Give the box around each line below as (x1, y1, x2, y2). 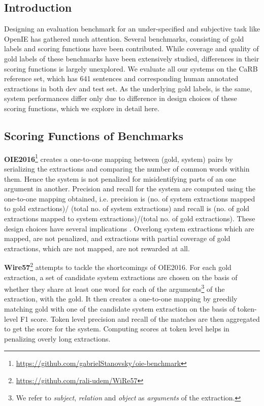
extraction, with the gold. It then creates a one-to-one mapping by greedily (4, 293, 238, 304)
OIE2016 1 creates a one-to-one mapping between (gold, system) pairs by (4, 152, 233, 164)
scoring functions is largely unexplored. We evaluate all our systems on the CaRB (4, 63, 258, 74)
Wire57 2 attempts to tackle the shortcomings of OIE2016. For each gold (4, 260, 232, 272)
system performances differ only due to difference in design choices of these (4, 93, 237, 104)
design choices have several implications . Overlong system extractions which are (4, 223, 254, 233)
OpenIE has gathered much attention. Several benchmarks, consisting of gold (4, 33, 244, 44)
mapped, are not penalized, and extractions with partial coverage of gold (4, 233, 230, 244)
